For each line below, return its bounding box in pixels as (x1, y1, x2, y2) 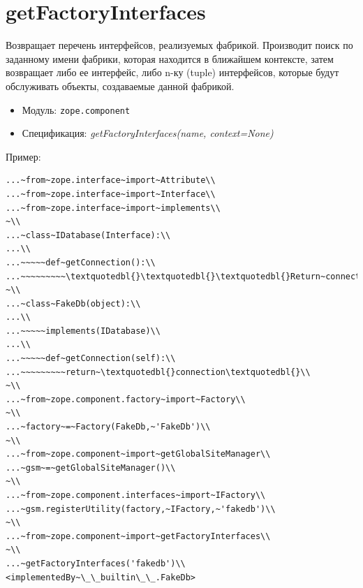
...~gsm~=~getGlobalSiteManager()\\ (6, 462, 176, 473)
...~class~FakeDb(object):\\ (6, 298, 141, 309)
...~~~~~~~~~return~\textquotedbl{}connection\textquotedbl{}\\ (6, 367, 311, 377)
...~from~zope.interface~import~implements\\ (6, 203, 221, 213)
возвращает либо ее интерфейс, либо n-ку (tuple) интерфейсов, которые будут (6, 65, 339, 80)
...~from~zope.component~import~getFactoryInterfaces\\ (6, 531, 271, 541)
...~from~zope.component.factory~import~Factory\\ (6, 394, 246, 404)
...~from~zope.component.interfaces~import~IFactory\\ (6, 490, 266, 500)
